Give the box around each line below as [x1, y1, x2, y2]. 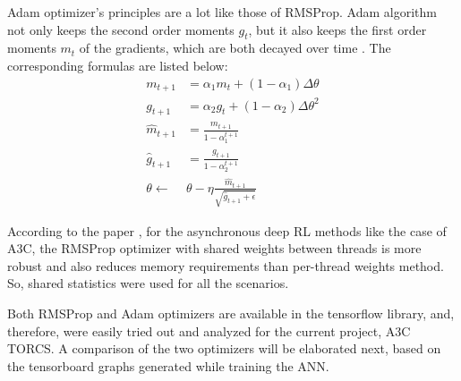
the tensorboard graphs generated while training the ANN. [7, 356, 329, 375]
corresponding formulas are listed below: [7, 55, 228, 74]
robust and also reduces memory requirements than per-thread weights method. [7, 256, 444, 275]
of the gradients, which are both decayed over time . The [79, 38, 391, 57]
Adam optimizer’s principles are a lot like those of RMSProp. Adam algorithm [7, 3, 437, 21]
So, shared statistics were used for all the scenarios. [7, 274, 289, 292]
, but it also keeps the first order [248, 20, 427, 38]
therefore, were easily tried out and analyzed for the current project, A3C [7, 321, 411, 340]
